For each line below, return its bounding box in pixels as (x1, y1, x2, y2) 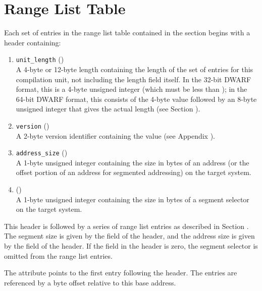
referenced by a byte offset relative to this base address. (4, 277, 176, 287)
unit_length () (16, 54, 64, 65)
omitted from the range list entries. (4, 250, 113, 261)
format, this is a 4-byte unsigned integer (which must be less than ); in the (16, 84, 247, 94)
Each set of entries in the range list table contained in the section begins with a (4, 27, 250, 38)
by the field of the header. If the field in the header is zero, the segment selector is (4, 241, 258, 251)
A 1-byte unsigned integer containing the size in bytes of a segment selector (16, 194, 249, 204)
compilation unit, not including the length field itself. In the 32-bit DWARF (16, 74, 251, 84)
